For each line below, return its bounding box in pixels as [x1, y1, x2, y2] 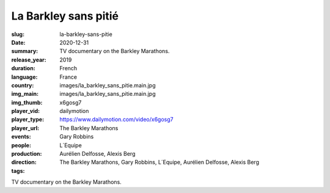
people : [11, 141, 32, 149]
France [59, 73, 78, 81]
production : [11, 150, 42, 158]
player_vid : [11, 107, 40, 115]
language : [11, 73, 38, 81]
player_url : [11, 124, 40, 131]
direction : [11, 159, 37, 166]
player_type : [11, 116, 45, 123]
